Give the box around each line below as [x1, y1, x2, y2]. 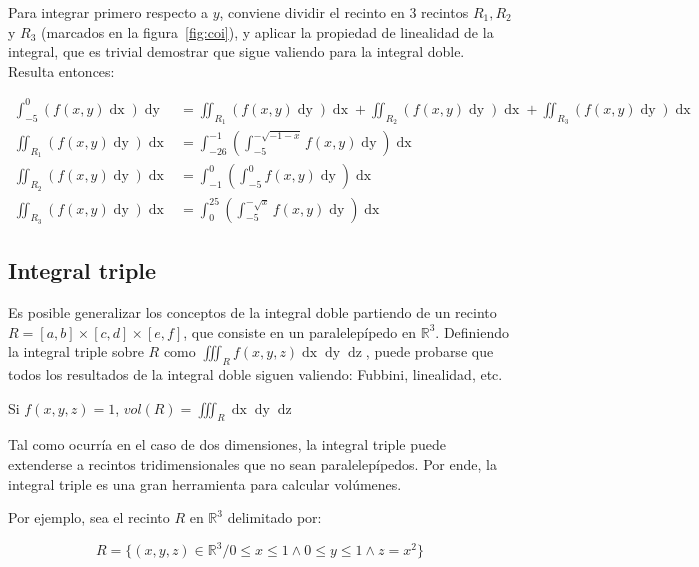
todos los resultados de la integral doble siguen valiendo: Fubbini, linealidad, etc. [8, 364, 503, 384]
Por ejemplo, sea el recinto [8, 507, 170, 528]
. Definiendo [435, 321, 510, 342]
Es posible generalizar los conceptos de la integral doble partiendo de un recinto [8, 302, 497, 323]
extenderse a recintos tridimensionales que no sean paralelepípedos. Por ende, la [8, 453, 497, 474]
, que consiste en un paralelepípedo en [183, 321, 417, 342]
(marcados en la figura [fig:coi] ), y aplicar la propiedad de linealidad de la [41, 21, 494, 42]
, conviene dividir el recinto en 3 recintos [219, 2, 469, 22]
